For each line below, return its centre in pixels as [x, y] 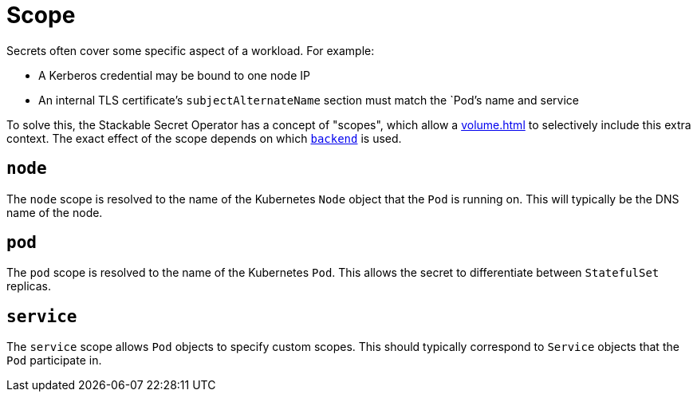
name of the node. [55, 212]
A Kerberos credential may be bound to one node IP [174, 75]
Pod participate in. [54, 361]
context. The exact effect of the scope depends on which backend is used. [204, 138]
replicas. [29, 286]
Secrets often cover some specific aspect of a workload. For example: [191, 50]
